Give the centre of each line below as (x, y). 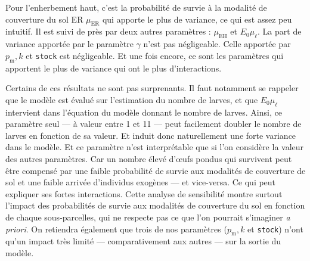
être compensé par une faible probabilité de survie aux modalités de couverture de (156, 170)
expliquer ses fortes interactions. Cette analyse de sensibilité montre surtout (144, 193)
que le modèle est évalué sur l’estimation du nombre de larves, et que (132, 99)
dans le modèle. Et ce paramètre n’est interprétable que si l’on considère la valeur (155, 147)
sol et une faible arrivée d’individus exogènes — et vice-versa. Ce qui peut (141, 182)
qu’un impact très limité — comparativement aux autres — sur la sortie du (143, 241)
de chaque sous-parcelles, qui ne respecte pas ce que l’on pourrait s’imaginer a (148, 217)
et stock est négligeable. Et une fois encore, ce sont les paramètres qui (155, 55)
